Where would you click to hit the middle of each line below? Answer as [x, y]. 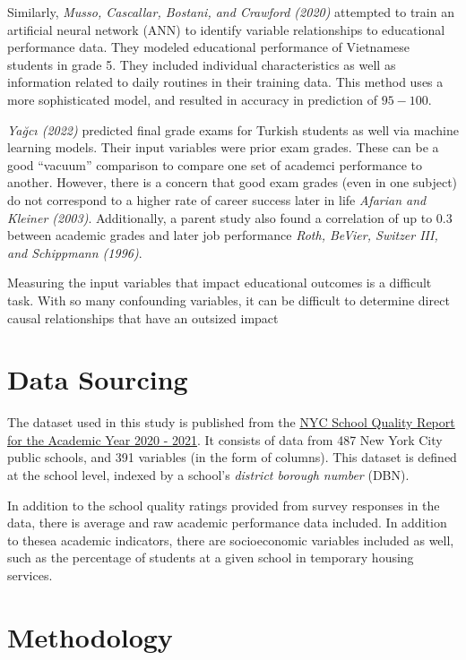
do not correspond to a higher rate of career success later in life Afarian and [217, 199]
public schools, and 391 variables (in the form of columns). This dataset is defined [232, 457]
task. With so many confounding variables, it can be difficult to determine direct [229, 300]
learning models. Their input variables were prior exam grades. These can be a [223, 147]
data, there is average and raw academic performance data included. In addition [227, 523]
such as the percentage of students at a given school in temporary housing [211, 557]
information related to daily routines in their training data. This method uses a [225, 82]
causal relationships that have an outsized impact [143, 317]
